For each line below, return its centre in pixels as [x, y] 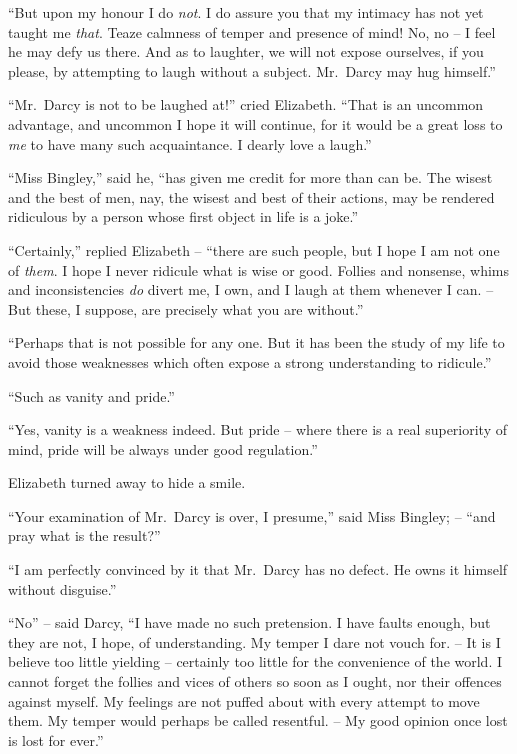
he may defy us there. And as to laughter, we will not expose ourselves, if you [246, 51]
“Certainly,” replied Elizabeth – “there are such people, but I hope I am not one [254, 249]
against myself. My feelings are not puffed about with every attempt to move [244, 700]
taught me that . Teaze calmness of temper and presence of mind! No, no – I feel [252, 31]
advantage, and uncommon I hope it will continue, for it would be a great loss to [255, 123]
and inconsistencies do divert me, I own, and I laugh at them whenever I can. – [251, 289]
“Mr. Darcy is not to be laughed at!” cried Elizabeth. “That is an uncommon [246, 104]
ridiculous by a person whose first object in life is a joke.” [183, 216]
